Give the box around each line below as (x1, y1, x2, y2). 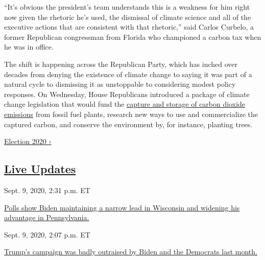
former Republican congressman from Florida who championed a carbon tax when (4, 31, 261, 42)
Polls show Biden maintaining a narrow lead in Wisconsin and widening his (4, 202, 240, 212)
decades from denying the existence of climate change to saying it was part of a (4, 68, 252, 79)
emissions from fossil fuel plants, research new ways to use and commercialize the (4, 108, 258, 119)
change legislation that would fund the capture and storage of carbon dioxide (4, 99, 246, 109)
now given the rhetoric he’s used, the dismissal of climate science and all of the (4, 11, 251, 22)
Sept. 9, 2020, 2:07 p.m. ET (4, 229, 90, 240)
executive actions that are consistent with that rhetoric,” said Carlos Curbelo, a (4, 21, 254, 32)
